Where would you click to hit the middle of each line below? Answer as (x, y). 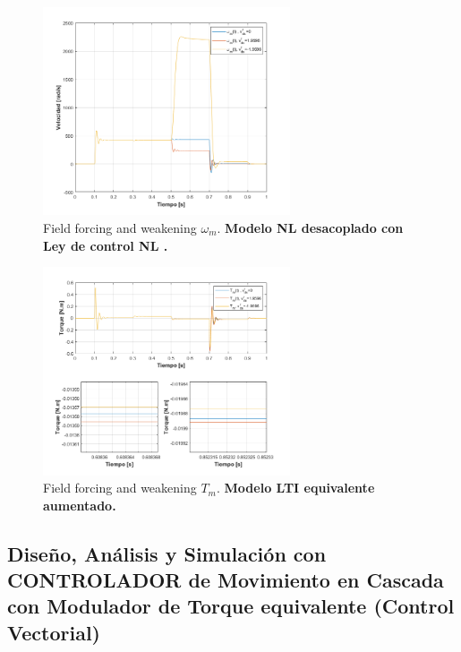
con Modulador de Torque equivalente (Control (231, 606)
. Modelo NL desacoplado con (310, 227)
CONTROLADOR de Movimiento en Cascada (226, 580)
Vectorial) (54, 632)
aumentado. (80, 505)
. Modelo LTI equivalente (296, 488)
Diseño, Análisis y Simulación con (167, 553)
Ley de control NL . (106, 245)
